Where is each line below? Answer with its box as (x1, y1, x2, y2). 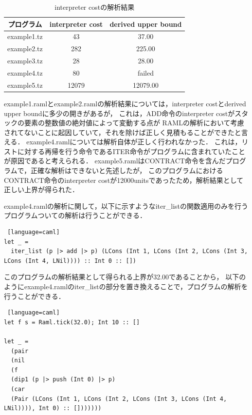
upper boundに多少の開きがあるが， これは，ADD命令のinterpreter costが (4, 108, 235, 118)
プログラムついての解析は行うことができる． (4, 210, 146, 220)
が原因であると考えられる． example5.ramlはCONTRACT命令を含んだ (4, 156, 226, 166)
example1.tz (7, 31, 43, 41)
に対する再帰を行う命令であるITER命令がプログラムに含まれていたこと (17, 146, 246, 156)
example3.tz (7, 56, 43, 66)
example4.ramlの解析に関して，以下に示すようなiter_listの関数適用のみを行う (4, 200, 248, 211)
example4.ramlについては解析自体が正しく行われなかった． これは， (26, 137, 242, 147)
